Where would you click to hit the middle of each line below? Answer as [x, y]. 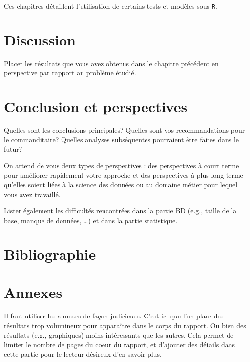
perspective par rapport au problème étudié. [70, 73]
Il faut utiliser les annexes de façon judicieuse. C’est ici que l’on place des [114, 315]
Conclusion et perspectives [96, 106]
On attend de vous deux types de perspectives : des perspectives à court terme [122, 165]
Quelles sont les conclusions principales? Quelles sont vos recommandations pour [125, 130]
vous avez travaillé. [32, 194]
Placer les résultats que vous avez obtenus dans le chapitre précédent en [111, 63]
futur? [13, 149]
